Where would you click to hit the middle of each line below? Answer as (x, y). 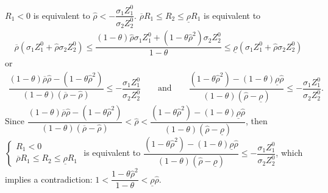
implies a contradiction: (49, 179)
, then (256, 121)
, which (289, 153)
